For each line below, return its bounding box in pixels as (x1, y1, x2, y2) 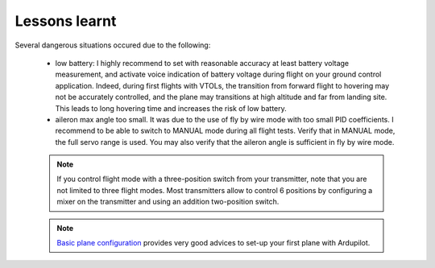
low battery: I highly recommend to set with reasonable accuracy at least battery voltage (55, 58, 350, 68)
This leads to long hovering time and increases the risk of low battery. (55, 103, 288, 113)
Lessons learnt (14, 12, 117, 30)
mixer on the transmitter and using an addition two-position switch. (56, 197, 280, 207)
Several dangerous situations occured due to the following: (14, 40, 211, 50)
